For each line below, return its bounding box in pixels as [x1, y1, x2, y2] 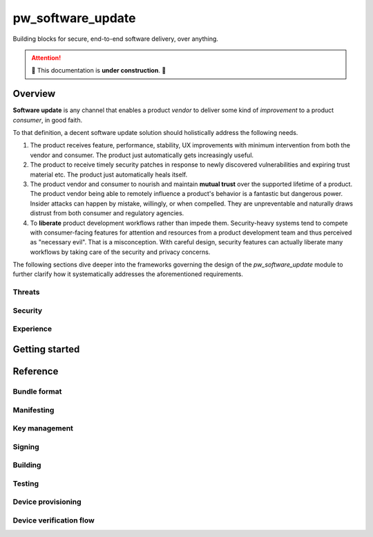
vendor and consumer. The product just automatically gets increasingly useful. [30, 151, 254, 159]
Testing [12, 478, 39, 488]
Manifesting [12, 405, 55, 415]
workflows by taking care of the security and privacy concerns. [30, 248, 211, 256]
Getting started [12, 343, 80, 355]
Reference [12, 365, 59, 377]
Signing [12, 442, 39, 451]
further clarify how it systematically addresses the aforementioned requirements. [12, 270, 243, 278]
